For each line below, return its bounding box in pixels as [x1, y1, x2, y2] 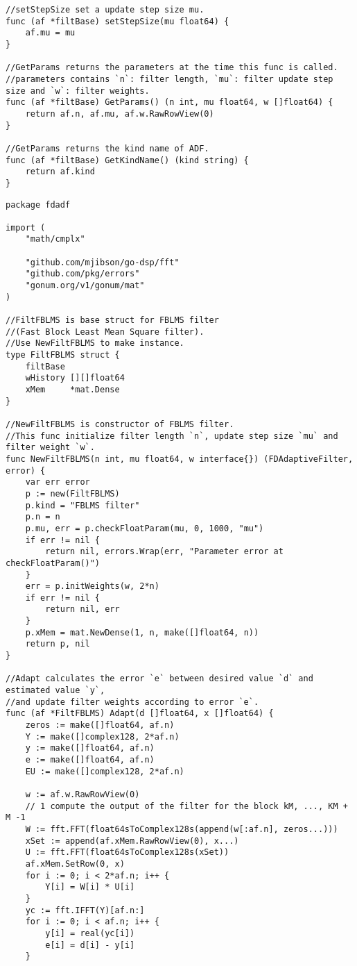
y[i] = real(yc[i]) [45, 928, 135, 938]
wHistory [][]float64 [25, 373, 125, 383]
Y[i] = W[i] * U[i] [45, 882, 135, 892]
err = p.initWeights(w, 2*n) [25, 581, 159, 592]
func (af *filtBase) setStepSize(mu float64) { [6, 16, 229, 26]
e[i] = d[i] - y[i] [45, 940, 135, 950]
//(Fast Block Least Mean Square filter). [6, 326, 204, 337]
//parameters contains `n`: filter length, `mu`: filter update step [6, 74, 333, 84]
